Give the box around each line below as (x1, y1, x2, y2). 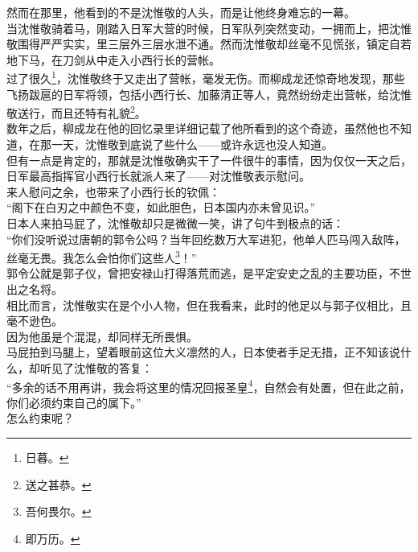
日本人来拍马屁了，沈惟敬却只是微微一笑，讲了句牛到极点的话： (6, 215, 344, 232)
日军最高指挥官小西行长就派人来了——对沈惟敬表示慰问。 (6, 167, 310, 184)
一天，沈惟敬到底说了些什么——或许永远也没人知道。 (51, 136, 333, 153)
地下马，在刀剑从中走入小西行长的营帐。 (6, 51, 220, 68)
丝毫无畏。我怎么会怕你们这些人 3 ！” (6, 247, 197, 266)
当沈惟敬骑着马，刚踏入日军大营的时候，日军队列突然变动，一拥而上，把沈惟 (6, 19, 412, 36)
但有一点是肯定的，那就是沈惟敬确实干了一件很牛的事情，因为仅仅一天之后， (6, 151, 412, 168)
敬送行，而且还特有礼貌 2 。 (6, 102, 146, 121)
